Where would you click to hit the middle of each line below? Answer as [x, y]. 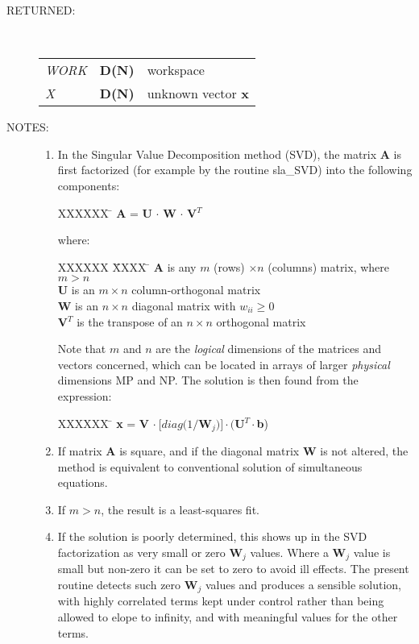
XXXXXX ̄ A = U [105, 212]
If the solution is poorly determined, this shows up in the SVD [212, 536]
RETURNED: [41, 10]
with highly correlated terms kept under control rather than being [221, 601]
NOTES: [28, 127]
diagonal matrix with [184, 305]
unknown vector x [198, 93]
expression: [85, 395]
